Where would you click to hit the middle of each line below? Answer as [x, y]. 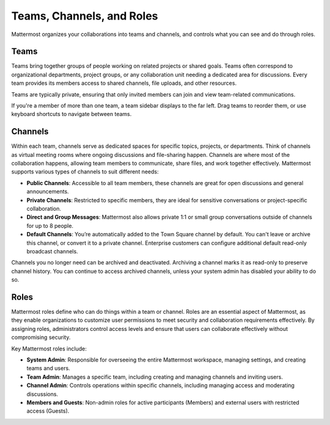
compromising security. [41, 337]
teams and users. [48, 368]
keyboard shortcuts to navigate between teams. [71, 114]
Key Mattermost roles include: [49, 349]
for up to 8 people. [50, 225]
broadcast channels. [53, 251]
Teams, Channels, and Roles [85, 16]
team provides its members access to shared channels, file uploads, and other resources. [124, 83]
